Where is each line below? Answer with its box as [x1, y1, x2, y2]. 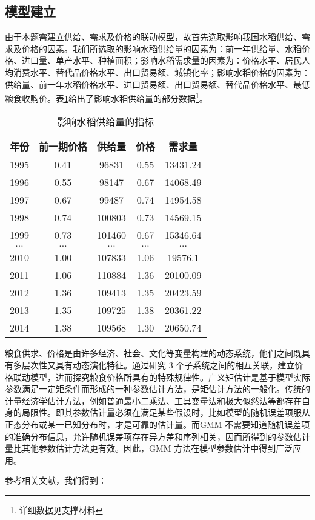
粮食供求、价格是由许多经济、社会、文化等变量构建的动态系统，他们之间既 [5, 347, 302, 359]
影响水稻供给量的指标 [57, 115, 154, 129]
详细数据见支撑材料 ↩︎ [19, 503, 103, 516]
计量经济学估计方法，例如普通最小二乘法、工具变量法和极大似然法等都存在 [5, 394, 302, 407]
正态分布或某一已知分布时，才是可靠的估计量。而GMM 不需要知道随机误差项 [5, 418, 310, 430]
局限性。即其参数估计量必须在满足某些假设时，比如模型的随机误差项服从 [21, 406, 310, 419]
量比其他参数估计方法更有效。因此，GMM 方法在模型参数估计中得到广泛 [5, 442, 293, 455]
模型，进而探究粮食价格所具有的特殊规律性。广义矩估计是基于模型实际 [30, 370, 310, 383]
